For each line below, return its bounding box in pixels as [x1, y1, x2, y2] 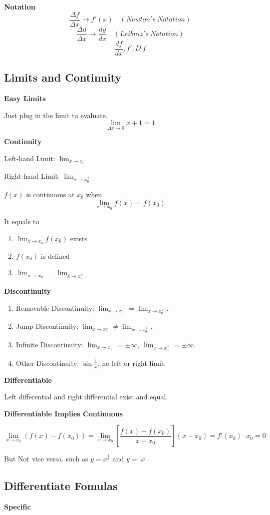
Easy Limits [4, 93, 46, 103]
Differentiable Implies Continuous [4, 408, 123, 418]
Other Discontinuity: [16, 357, 79, 368]
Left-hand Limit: [4, 153, 55, 163]
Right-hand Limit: [4, 171, 60, 181]
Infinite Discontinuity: [16, 339, 83, 350]
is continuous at [26, 189, 75, 199]
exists [70, 233, 88, 243]
